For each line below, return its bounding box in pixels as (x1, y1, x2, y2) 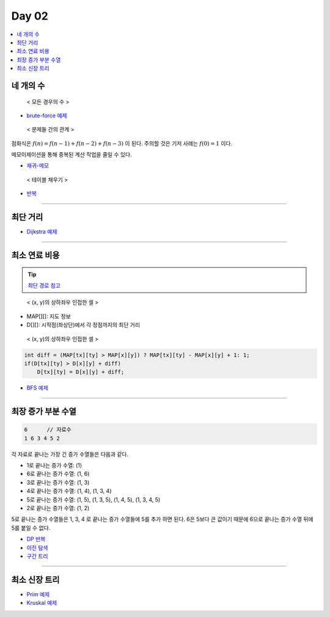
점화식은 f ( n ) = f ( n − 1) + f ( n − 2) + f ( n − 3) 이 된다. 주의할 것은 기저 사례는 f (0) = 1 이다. (11, 139, 232, 147)
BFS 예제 (26, 384, 49, 392)
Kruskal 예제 (26, 599, 57, 607)
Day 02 (11, 9, 49, 23)
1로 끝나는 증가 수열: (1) (26, 462, 82, 469)
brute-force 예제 (26, 112, 67, 119)
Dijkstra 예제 (26, 228, 57, 235)
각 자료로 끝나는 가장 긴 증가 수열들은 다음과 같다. (11, 450, 129, 458)
